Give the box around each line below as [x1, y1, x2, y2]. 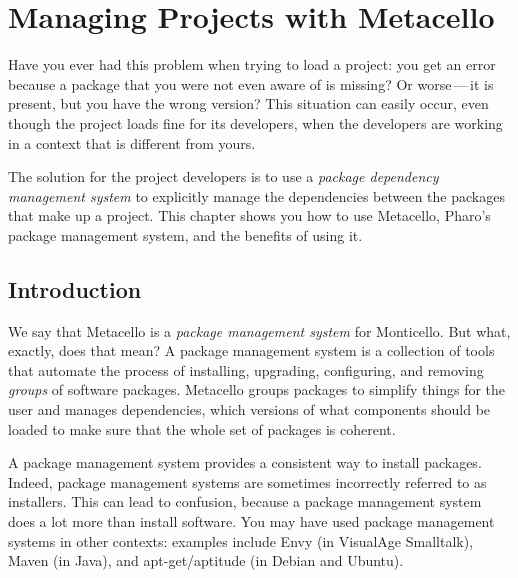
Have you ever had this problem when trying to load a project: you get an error [8, 54, 496, 75]
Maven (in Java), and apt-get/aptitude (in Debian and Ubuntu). [8, 550, 404, 571]
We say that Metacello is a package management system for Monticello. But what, [8, 320, 511, 341]
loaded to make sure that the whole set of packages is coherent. [8, 418, 396, 439]
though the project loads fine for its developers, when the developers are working [8, 112, 503, 133]
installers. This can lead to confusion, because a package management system [8, 491, 482, 512]
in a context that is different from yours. [8, 132, 256, 153]
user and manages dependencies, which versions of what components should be [8, 399, 491, 420]
